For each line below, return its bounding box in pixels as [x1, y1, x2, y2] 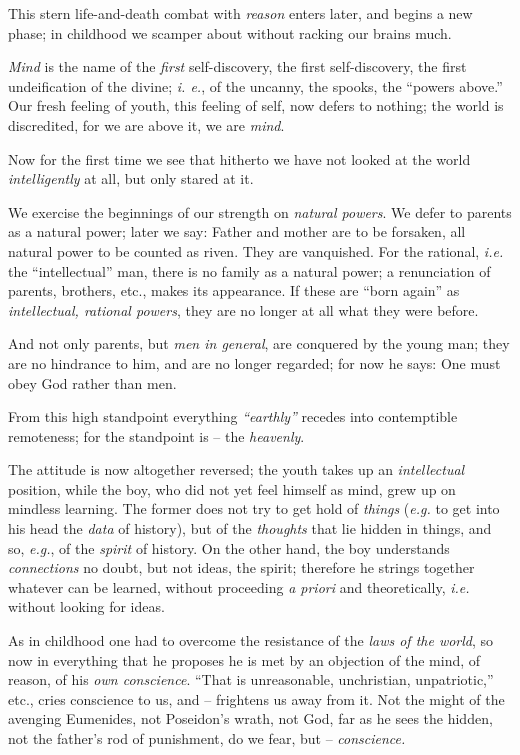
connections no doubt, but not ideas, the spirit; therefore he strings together [8, 557, 475, 578]
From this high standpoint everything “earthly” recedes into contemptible [8, 406, 458, 427]
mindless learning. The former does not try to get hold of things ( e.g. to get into [8, 498, 500, 519]
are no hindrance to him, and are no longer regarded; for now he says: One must [8, 352, 501, 373]
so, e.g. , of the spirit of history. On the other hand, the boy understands [8, 537, 450, 558]
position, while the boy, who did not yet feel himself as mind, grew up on [8, 478, 456, 499]
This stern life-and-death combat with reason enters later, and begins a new [8, 3, 473, 23]
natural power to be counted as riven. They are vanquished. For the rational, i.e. [8, 240, 504, 261]
